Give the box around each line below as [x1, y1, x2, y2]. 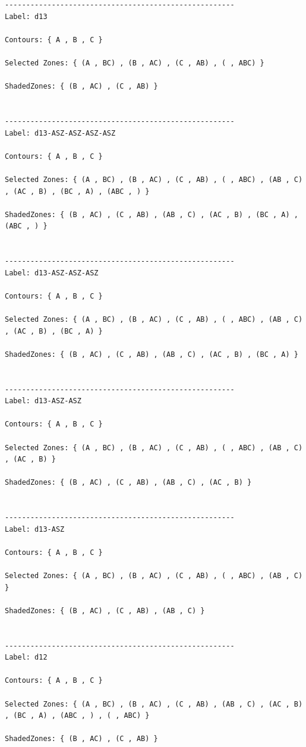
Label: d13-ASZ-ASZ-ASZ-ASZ [5, 128, 116, 137]
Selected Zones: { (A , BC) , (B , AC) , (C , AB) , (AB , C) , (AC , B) [5, 699, 303, 708]
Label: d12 [5, 653, 48, 662]
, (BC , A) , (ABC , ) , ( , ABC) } [5, 711, 150, 720]
